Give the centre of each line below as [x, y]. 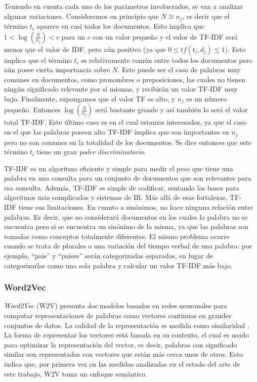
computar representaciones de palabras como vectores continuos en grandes [118, 315]
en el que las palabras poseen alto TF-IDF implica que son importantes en [117, 132]
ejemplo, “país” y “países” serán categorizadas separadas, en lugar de [108, 256]
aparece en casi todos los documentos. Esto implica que [120, 26]
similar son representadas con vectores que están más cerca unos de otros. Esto [124, 354]
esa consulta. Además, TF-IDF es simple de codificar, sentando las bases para [122, 187]
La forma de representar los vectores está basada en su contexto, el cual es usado [127, 335]
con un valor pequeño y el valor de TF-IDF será [165, 36]
